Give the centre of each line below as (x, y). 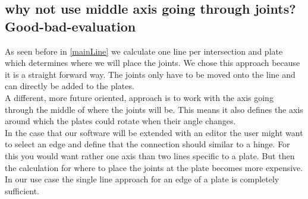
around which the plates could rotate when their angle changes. (120, 121)
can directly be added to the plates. (70, 86)
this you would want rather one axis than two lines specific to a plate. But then (150, 155)
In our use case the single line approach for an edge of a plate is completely (142, 179)
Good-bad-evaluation (70, 26)
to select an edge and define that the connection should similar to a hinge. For (147, 144)
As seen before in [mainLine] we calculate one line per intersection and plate (144, 51)
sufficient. (22, 190)
